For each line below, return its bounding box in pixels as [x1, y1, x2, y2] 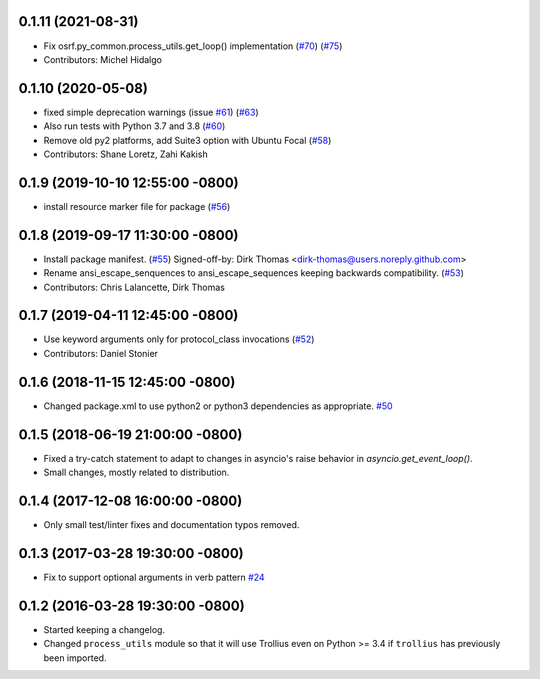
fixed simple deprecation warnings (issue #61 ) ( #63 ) [43, 106, 259, 118]
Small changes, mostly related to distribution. [43, 466, 230, 479]
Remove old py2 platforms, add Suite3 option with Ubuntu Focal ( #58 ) [43, 134, 332, 146]
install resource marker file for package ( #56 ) [43, 200, 231, 212]
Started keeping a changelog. [43, 623, 165, 635]
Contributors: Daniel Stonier [43, 347, 159, 359]
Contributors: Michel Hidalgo [43, 53, 162, 65]
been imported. [43, 651, 107, 664]
